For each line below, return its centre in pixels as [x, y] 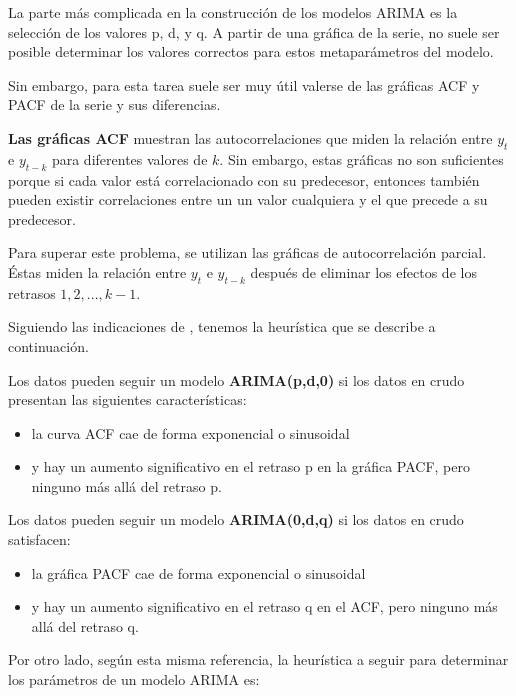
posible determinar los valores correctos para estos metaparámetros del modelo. [251, 51]
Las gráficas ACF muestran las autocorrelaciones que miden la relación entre [250, 137]
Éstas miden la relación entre [97, 271]
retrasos [32, 292]
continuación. [48, 345]
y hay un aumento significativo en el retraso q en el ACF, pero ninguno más [264, 606]
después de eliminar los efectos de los [363, 271]
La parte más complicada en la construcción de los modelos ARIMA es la [233, 12]
